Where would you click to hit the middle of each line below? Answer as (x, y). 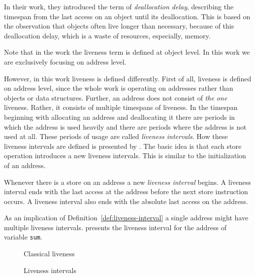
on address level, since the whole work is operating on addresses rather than (119, 88)
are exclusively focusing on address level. (65, 61)
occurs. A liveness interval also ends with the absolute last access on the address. (126, 201)
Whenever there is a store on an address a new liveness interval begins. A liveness (127, 182)
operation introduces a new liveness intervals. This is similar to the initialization (125, 156)
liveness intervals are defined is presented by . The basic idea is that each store (123, 146)
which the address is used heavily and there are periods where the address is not (125, 126)
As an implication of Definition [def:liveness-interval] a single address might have (126, 218)
